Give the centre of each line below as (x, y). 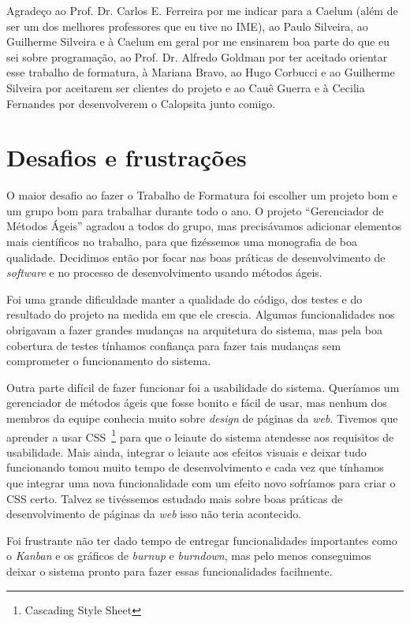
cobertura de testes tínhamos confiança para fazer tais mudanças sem (174, 345)
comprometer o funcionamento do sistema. (109, 361)
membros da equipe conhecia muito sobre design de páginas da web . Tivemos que (202, 418)
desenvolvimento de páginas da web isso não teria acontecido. (154, 514)
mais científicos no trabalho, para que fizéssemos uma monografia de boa (182, 242)
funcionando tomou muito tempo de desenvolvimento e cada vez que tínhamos (195, 467)
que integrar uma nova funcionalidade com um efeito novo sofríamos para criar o (201, 483)
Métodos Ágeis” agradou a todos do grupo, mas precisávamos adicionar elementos (204, 226)
